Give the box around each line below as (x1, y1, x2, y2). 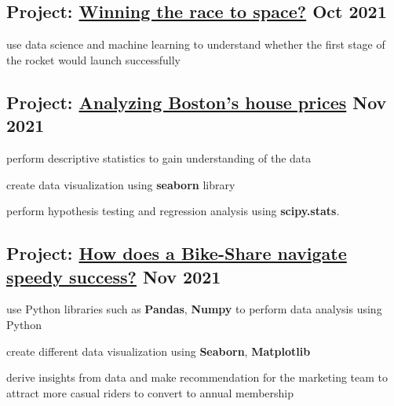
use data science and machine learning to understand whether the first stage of (6, 36, 385, 53)
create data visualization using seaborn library (6, 176, 235, 192)
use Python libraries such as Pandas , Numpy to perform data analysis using (6, 301, 382, 317)
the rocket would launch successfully (6, 51, 181, 68)
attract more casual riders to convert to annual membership (6, 384, 294, 401)
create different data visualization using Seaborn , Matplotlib (6, 342, 311, 359)
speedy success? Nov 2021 (6, 264, 221, 288)
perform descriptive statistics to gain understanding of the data (6, 149, 312, 166)
